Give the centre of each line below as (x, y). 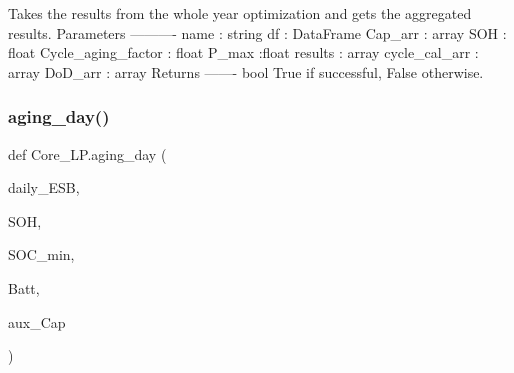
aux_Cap (37, 321)
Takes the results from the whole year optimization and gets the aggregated (240, 13)
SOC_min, (41, 254)
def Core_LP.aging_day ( (87, 153)
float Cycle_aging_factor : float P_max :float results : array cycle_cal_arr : (243, 52)
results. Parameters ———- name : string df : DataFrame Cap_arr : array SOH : (257, 32)
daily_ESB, (44, 187)
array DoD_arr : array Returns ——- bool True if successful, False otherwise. (246, 71)
